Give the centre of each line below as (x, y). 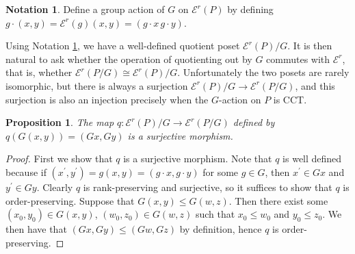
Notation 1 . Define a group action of (85, 9)
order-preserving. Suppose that (70, 200)
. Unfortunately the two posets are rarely (263, 72)
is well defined (312, 158)
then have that (36, 229)
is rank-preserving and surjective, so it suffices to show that (208, 187)
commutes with (298, 59)
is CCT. (290, 99)
